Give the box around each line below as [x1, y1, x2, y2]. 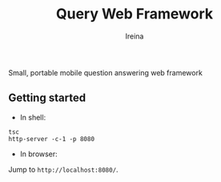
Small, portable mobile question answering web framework [8, 67, 203, 77]
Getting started [8, 91, 86, 105]
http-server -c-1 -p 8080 [8, 135, 94, 143]
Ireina [125, 31, 144, 41]
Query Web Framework [55, 5, 214, 23]
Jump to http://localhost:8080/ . [8, 164, 119, 174]
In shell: [19, 112, 46, 122]
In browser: [19, 149, 58, 159]
